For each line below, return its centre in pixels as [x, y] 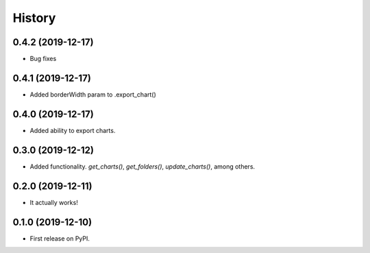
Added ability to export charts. [73, 130]
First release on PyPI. [60, 238]
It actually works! [54, 202]
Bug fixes [43, 59]
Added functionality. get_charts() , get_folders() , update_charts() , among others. [143, 166]
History [34, 18]
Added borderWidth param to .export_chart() [93, 94]
